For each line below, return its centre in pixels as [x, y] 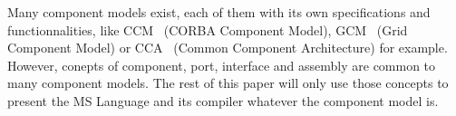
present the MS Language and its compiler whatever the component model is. [223, 100]
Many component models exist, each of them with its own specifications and [219, 12]
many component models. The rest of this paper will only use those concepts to [228, 83]
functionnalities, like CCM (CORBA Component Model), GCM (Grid [208, 29]
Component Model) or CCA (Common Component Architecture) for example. [228, 48]
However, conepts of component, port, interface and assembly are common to [222, 65]
